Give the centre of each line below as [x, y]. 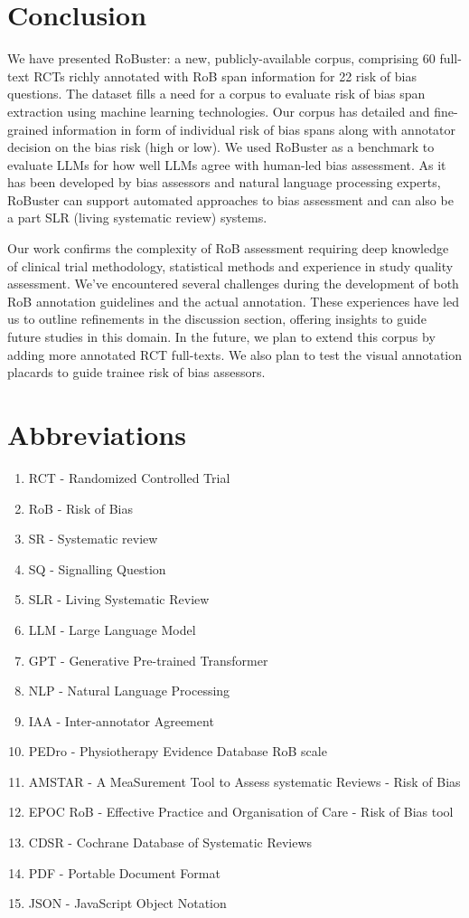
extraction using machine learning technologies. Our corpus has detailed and [219, 111]
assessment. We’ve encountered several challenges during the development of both [233, 284]
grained [28, 129]
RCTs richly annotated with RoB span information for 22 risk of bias [225, 76]
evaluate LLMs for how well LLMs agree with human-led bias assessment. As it [227, 164]
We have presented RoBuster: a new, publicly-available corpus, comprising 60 [221, 58]
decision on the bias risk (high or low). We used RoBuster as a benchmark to [221, 147]
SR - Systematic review [93, 539]
